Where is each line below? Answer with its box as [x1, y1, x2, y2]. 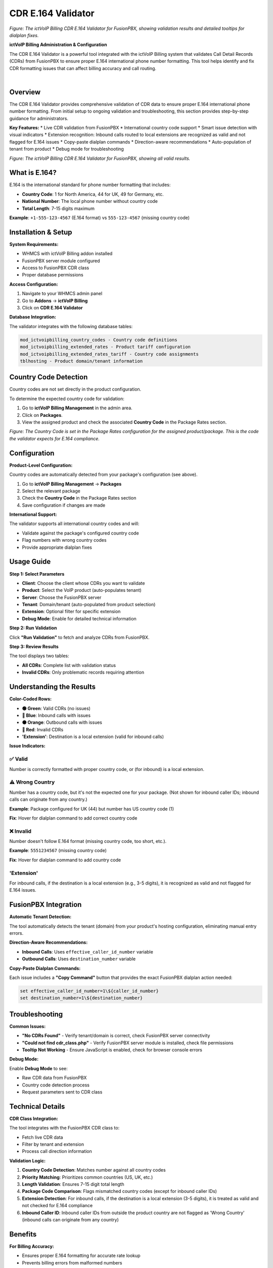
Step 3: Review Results [9, 644, 59, 650]
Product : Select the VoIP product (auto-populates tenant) [22, 587, 142, 593]
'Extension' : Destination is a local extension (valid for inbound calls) [22, 733, 164, 740]
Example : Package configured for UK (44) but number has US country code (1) [9, 805, 174, 812]
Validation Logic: [9, 1157, 45, 1164]
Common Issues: [9, 1023, 46, 1029]
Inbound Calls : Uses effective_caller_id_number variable [22, 948, 154, 955]
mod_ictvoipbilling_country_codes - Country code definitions [20, 337, 177, 342]
